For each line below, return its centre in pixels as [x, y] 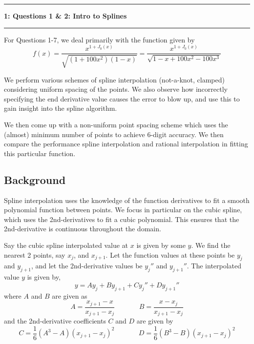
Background [35, 179]
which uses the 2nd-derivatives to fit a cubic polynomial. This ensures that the [122, 219]
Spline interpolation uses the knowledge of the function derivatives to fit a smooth [127, 200]
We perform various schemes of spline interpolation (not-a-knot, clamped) [114, 79]
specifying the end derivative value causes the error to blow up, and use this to [122, 98]
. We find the [211, 245]
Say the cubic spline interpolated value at [66, 245]
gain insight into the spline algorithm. [61, 108]
